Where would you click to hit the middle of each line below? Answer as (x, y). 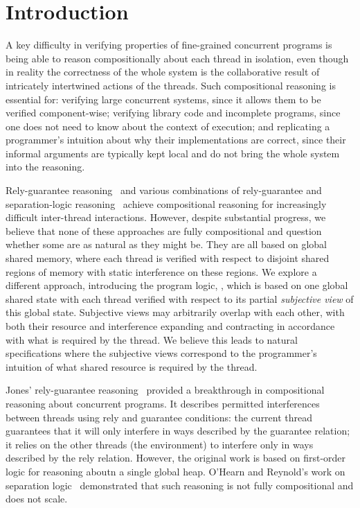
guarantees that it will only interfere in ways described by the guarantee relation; (178, 431)
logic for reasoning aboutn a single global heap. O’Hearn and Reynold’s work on (175, 471)
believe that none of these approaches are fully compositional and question (164, 230)
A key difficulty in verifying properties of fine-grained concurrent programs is (169, 45)
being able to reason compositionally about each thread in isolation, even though (177, 58)
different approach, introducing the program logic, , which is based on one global (177, 285)
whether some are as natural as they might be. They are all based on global (166, 244)
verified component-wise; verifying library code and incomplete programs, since (173, 113)
